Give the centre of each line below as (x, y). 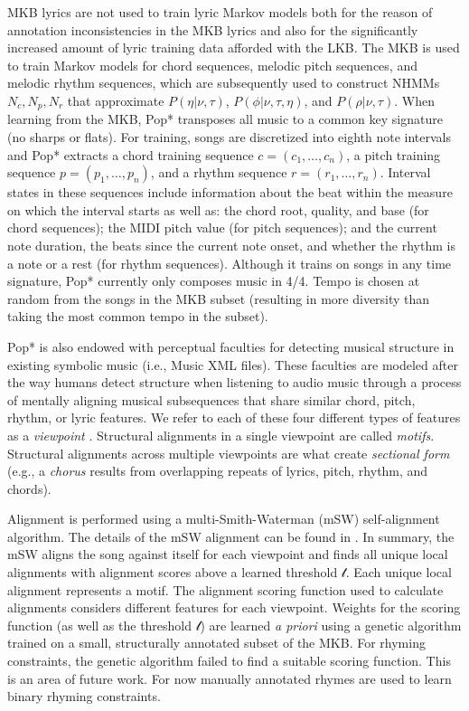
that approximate (116, 100)
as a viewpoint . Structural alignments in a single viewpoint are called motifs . (221, 435)
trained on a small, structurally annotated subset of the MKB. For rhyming (216, 643)
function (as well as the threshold (100, 625)
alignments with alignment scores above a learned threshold (173, 572)
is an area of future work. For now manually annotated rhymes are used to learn (230, 678)
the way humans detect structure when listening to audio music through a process (234, 382)
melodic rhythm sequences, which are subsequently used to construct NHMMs (224, 83)
